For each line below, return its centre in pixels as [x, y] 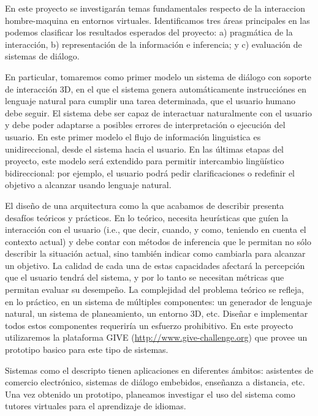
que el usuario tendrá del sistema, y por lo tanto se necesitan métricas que [145, 277]
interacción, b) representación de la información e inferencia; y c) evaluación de [153, 44]
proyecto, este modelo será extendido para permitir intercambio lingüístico [145, 161]
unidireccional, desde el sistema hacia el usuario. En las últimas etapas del [145, 149]
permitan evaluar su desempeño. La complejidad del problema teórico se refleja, [154, 289]
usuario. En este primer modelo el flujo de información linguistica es [133, 136]
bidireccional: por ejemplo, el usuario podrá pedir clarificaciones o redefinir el [150, 172]
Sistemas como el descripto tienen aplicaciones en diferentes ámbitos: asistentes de [159, 370]
